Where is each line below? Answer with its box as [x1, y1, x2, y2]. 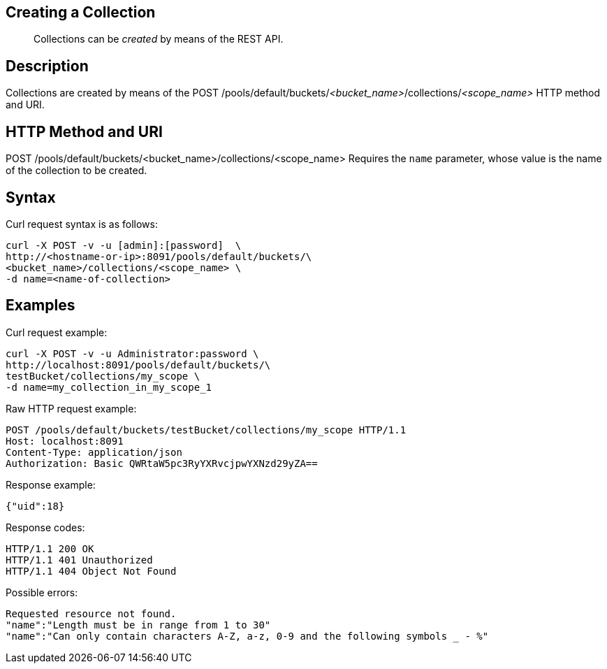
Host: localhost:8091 [6, 435, 124, 447]
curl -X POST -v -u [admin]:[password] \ [6, 239, 242, 251]
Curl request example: [6, 326, 108, 338]
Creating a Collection [6, 3, 156, 21]
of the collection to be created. [6, 164, 147, 177]
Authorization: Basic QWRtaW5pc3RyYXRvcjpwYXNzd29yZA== [6, 457, 318, 469]
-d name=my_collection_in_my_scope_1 [6, 381, 212, 393]
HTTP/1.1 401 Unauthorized [6, 554, 153, 566]
